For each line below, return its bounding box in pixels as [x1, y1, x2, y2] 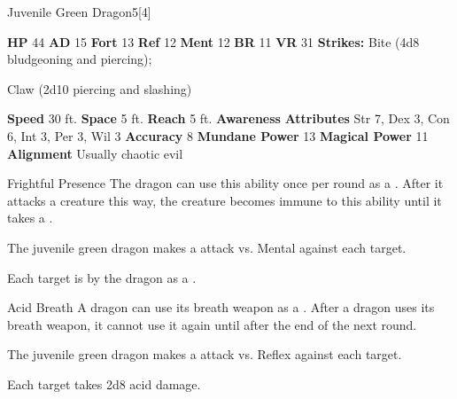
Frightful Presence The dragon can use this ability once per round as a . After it [7, 174, 444, 192]
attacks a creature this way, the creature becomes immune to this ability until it [7, 191, 442, 209]
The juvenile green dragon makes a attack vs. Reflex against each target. [7, 345, 402, 364]
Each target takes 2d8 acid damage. [7, 374, 201, 393]
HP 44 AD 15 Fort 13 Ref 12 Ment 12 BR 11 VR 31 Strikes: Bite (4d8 [7, 32, 420, 51]
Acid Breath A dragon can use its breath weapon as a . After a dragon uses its [7, 298, 435, 317]
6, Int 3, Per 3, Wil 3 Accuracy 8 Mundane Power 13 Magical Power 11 [7, 126, 429, 145]
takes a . [7, 208, 53, 227]
